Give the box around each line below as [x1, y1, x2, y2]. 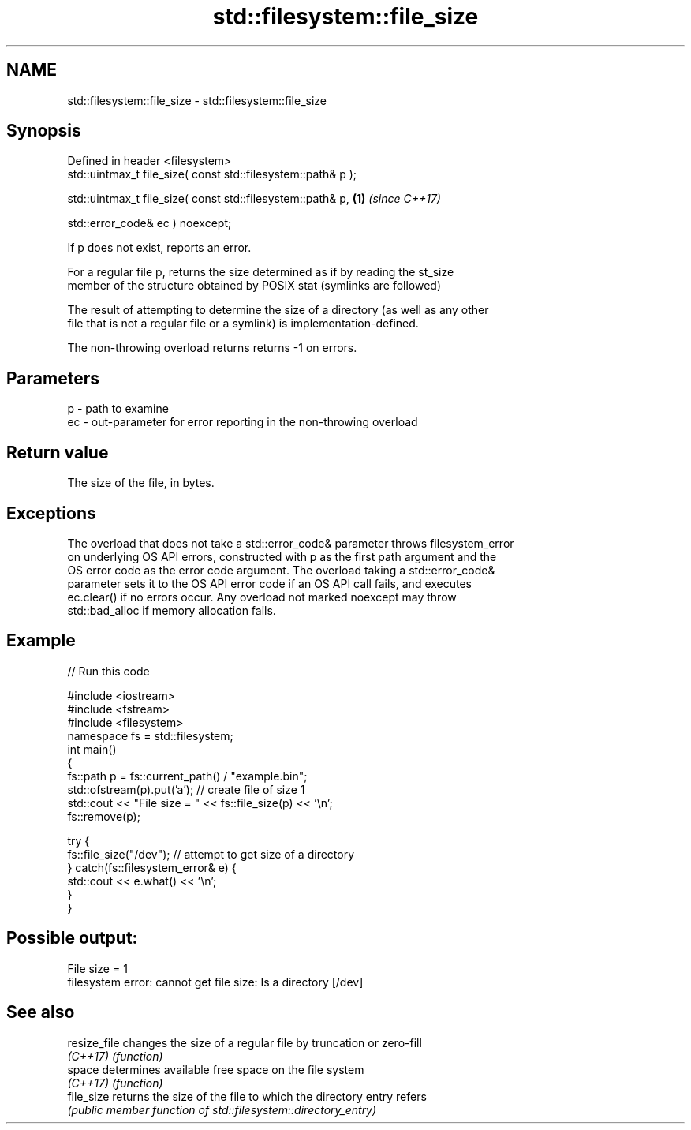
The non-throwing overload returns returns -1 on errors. [67, 341, 357, 355]
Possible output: [6, 928, 138, 949]
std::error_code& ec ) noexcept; [67, 216, 232, 230]
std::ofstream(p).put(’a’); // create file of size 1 [67, 782, 305, 796]
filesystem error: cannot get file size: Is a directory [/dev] [67, 975, 364, 989]
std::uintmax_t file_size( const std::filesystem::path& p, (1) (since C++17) [67, 192, 441, 206]
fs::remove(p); [67, 809, 140, 823]
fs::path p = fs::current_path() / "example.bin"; [67, 769, 308, 783]
